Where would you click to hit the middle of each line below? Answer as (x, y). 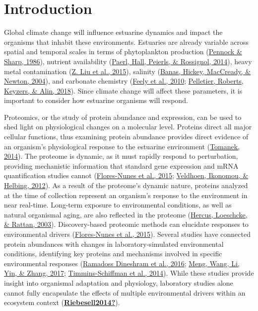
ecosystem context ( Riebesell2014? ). (62, 302)
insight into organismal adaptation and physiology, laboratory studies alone (119, 282)
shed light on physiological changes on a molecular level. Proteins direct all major (128, 127)
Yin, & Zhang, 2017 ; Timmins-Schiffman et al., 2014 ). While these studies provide (129, 273)
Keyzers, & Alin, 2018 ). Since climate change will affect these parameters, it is (123, 90)
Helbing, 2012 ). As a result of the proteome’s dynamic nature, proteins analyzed (126, 185)
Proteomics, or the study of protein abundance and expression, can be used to (123, 117)
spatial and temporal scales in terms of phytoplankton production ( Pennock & (123, 52)
